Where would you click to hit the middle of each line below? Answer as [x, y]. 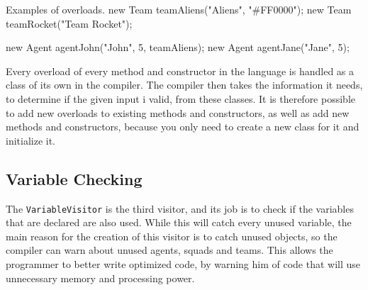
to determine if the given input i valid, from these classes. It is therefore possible [180, 98]
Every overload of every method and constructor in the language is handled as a [180, 71]
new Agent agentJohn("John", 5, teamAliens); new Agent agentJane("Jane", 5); [178, 47]
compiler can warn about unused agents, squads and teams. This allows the [169, 250]
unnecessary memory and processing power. [100, 278]
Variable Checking [74, 178]
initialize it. [31, 140]
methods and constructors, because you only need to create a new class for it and [183, 127]
